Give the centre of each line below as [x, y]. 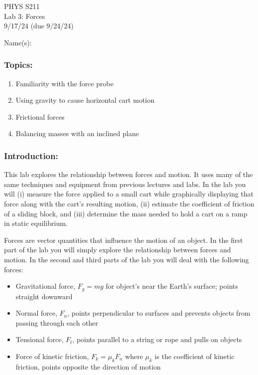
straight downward [44, 296]
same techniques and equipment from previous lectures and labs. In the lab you [125, 184]
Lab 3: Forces [25, 16]
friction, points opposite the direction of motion [88, 366]
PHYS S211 [22, 6]
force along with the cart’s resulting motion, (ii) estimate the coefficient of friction [129, 203]
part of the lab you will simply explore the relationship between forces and [118, 250]
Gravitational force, [45, 286]
